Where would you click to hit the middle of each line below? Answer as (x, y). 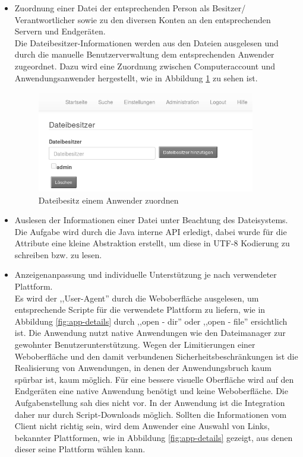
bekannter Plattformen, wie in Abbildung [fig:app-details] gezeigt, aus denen (154, 437)
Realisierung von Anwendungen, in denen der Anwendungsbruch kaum (143, 368)
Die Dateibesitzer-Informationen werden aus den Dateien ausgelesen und (146, 42)
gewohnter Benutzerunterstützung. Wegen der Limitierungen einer (135, 345)
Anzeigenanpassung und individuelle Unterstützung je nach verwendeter (146, 274)
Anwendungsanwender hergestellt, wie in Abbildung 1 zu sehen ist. (136, 77)
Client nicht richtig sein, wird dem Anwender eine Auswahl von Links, (142, 426)
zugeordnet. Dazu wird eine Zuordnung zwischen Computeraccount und (145, 66)
